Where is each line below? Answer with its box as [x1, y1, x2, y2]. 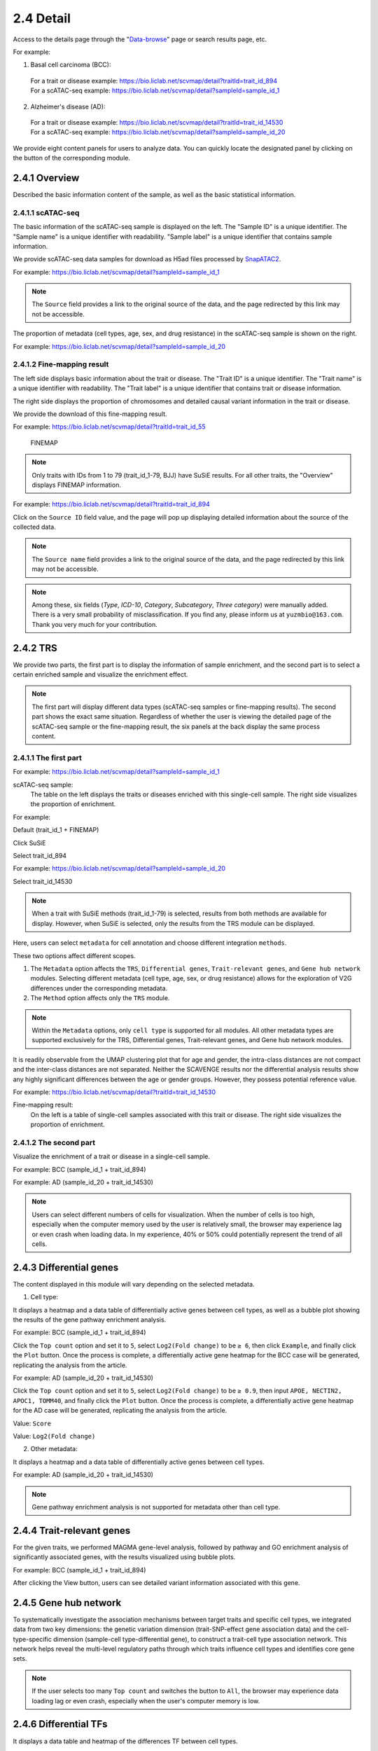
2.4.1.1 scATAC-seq [13, 207, 80, 217]
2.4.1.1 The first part [13, 753, 82, 763]
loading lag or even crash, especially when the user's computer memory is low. [31, 1696, 260, 1705]
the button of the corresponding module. [13, 154, 131, 162]
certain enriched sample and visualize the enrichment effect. [13, 670, 188, 679]
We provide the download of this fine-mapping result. [13, 410, 167, 418]
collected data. [13, 522, 56, 532]
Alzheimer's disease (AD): [30, 102, 106, 111]
